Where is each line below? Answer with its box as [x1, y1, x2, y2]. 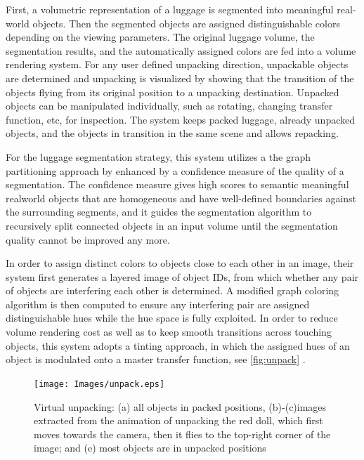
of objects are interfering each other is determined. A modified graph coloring [6, 283, 339, 298]
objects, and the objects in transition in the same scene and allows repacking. [6, 126, 339, 140]
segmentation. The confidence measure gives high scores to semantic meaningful [6, 177, 349, 192]
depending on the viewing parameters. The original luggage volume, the [6, 29, 315, 44]
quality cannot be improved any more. [6, 232, 170, 247]
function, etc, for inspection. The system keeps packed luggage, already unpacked [6, 112, 355, 126]
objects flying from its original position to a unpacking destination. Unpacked [6, 84, 339, 99]
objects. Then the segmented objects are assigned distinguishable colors [32, 15, 340, 30]
